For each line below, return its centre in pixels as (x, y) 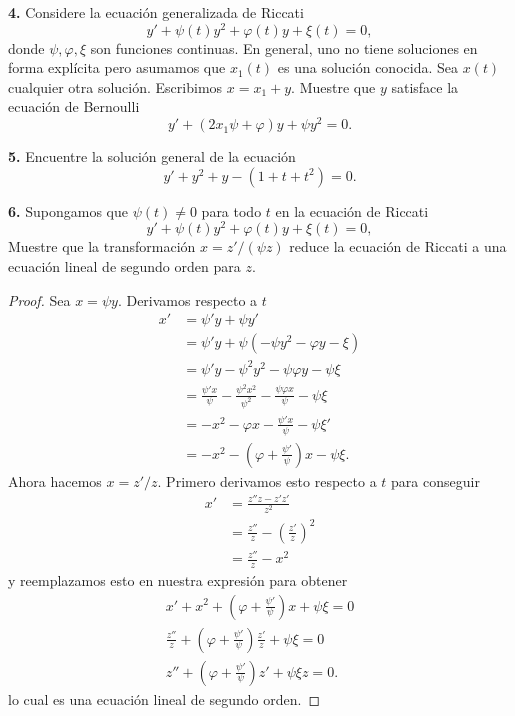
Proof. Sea (39, 299)
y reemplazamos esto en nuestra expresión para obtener (178, 579)
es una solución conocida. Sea (367, 67)
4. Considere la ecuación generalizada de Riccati (156, 12)
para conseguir (435, 480)
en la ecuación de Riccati (352, 210)
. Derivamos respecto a (187, 299)
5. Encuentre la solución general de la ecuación (152, 156)
